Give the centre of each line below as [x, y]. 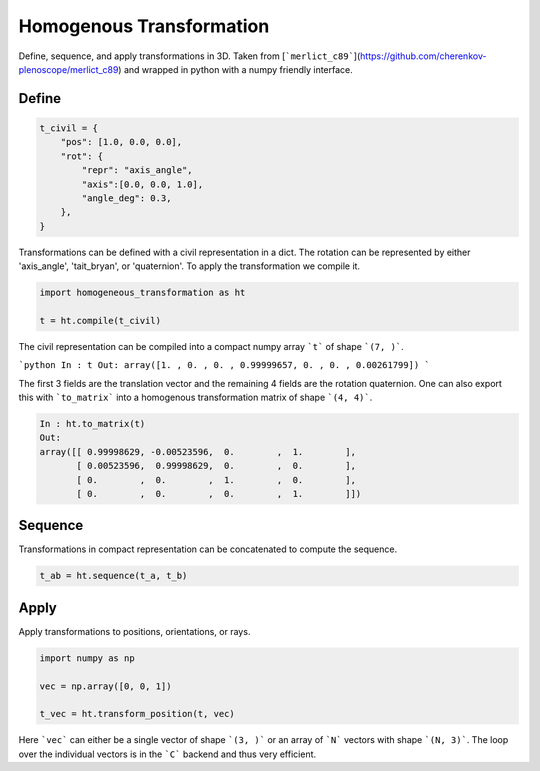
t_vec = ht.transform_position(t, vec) [137, 714]
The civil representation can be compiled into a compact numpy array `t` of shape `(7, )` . [211, 346]
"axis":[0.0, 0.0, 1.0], [142, 184]
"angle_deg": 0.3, [126, 198]
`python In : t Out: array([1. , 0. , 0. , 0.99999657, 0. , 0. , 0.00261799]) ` [224, 365]
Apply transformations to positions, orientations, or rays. [134, 631]
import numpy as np [87, 658]
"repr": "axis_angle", [137, 170]
